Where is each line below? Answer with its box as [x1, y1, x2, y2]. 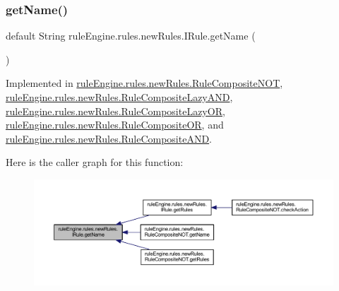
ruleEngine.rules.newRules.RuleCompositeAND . [6, 131, 213, 145]
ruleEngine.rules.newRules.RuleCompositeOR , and [6, 117, 224, 132]
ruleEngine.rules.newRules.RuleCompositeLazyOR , [6, 103, 225, 118]
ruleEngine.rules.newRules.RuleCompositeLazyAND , [6, 90, 233, 104]
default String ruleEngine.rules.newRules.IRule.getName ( [6, 28, 256, 43]
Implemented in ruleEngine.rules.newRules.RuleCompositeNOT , [6, 76, 283, 90]
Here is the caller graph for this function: [6, 155, 184, 170]
